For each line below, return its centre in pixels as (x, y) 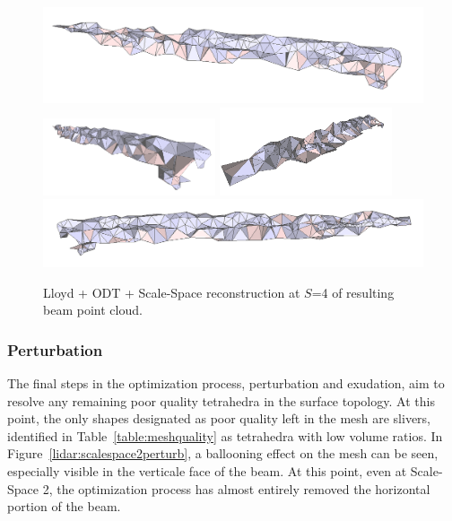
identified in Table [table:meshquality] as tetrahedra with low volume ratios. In (225, 435)
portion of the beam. (64, 506)
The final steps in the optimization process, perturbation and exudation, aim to (226, 382)
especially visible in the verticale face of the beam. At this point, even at (207, 470)
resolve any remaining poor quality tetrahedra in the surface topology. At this (221, 400)
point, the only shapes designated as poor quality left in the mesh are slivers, (219, 418)
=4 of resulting (353, 292)
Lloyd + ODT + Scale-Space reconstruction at (172, 292)
